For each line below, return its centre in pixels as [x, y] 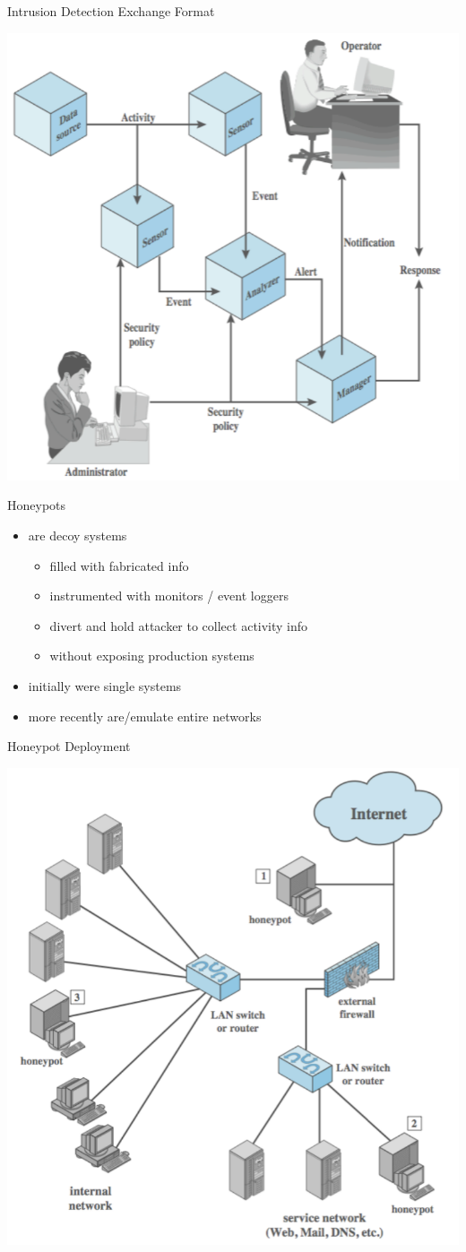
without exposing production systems [152, 656]
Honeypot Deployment [69, 746]
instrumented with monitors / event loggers [169, 596]
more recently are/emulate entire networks [145, 716]
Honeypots [37, 505]
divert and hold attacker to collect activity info [179, 625]
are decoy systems [78, 535]
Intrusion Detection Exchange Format [111, 11]
